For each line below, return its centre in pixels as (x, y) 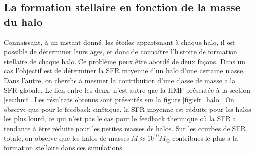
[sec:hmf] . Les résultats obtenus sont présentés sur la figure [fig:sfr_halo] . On (119, 99)
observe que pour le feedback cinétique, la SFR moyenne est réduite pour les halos (127, 109)
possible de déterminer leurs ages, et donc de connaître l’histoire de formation (121, 52)
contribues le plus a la (205, 138)
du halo (23, 21)
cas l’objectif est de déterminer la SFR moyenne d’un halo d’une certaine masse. (125, 71)
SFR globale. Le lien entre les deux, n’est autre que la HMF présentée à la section (127, 90)
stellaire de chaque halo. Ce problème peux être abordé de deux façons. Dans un (125, 61)
